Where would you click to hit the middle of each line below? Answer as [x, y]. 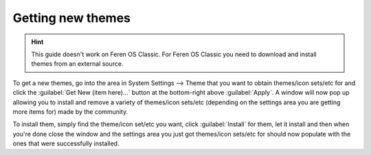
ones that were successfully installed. [66, 143]
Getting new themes [71, 18]
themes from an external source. [77, 64]
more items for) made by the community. [70, 111]
